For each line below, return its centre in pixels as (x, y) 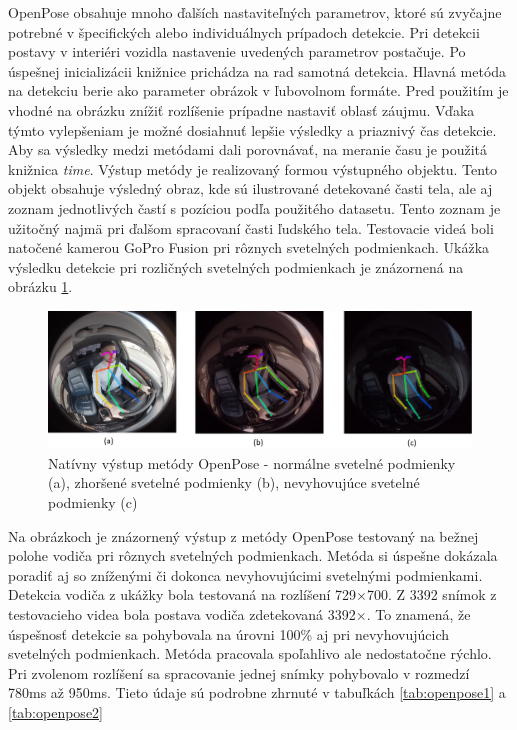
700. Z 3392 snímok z (431, 594)
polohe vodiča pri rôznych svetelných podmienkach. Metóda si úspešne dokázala (253, 555)
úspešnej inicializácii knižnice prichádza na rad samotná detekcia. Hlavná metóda (257, 70)
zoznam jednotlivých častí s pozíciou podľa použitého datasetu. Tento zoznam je (254, 207)
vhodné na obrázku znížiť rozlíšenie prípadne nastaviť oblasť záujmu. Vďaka (241, 109)
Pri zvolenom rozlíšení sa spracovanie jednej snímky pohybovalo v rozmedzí (239, 672)
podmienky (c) (93, 501)
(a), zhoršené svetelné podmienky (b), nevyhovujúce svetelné (234, 482)
